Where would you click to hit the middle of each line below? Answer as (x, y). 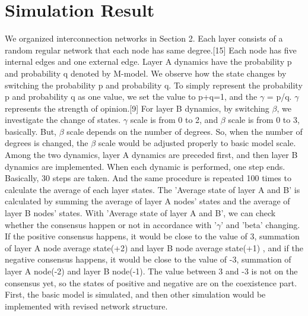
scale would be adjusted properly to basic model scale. (197, 143)
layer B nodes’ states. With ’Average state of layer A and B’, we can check (140, 213)
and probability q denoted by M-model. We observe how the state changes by (146, 73)
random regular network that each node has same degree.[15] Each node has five (151, 50)
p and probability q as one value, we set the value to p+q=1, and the (131, 97)
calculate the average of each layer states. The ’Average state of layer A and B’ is (153, 189)
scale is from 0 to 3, (264, 120)
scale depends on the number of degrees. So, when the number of (185, 131)
